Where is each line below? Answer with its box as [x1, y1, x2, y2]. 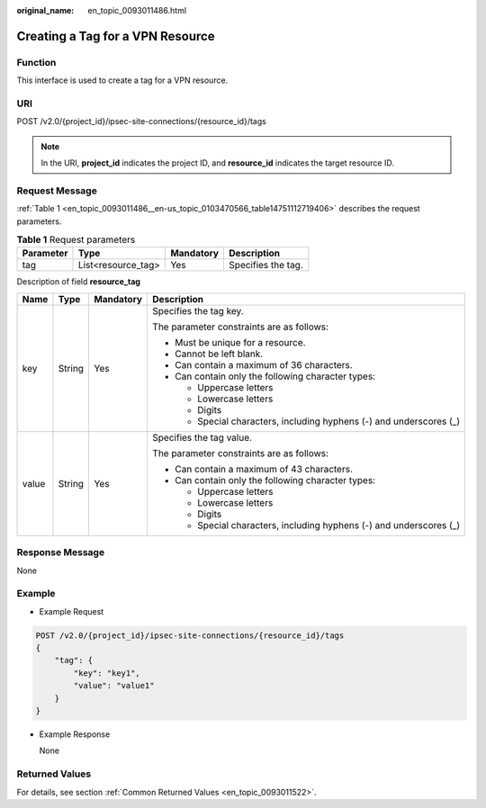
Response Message [16, 546, 105, 559]
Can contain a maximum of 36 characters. [175, 358, 353, 371]
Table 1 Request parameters [16, 234, 136, 247]
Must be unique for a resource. [175, 336, 306, 348]
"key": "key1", [73, 668, 141, 678]
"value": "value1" [73, 680, 155, 691]
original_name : [16, 5, 75, 15]
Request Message [16, 184, 98, 197]
